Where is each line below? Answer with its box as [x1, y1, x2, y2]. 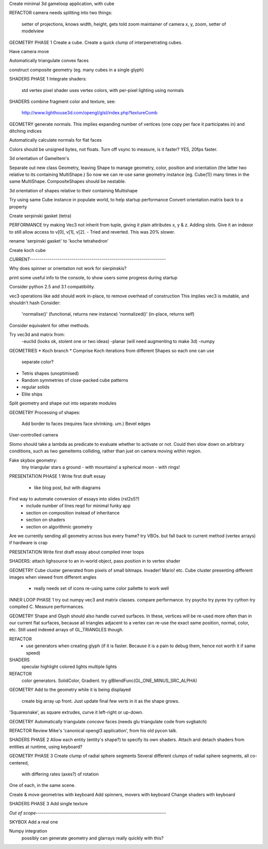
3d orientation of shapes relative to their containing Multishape [9, 187, 138, 193]
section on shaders [26, 517, 66, 523]
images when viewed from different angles [9, 574, 97, 580]
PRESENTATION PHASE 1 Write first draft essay [9, 473, 106, 479]
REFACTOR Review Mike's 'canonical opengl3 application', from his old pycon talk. [9, 728, 178, 734]
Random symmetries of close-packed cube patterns [21, 377, 129, 383]
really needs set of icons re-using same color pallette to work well [34, 586, 169, 592]
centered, [9, 760, 29, 765]
